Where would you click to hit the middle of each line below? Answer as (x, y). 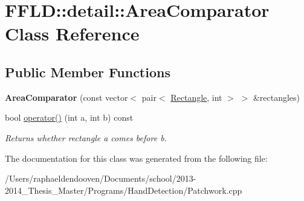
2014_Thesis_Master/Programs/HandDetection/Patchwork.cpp (124, 190)
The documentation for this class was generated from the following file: (136, 158)
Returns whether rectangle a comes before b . (86, 137)
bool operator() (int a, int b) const (69, 117)
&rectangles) (276, 97)
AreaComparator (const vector (66, 97)
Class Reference (72, 33)
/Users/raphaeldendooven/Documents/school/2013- (101, 178)
